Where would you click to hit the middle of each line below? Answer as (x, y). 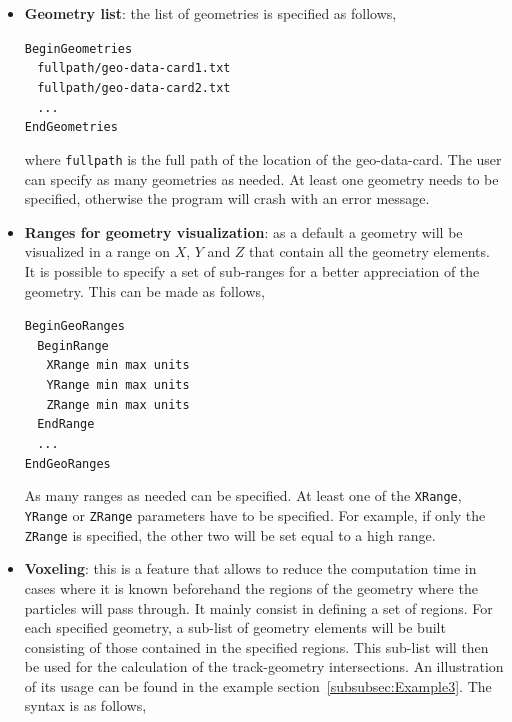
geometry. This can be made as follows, (144, 290)
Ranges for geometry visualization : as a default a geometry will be (243, 231)
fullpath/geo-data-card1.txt (134, 68)
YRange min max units (118, 385)
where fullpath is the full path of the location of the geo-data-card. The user (263, 158)
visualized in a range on (97, 251)
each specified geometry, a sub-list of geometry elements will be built (235, 627)
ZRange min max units (118, 404)
